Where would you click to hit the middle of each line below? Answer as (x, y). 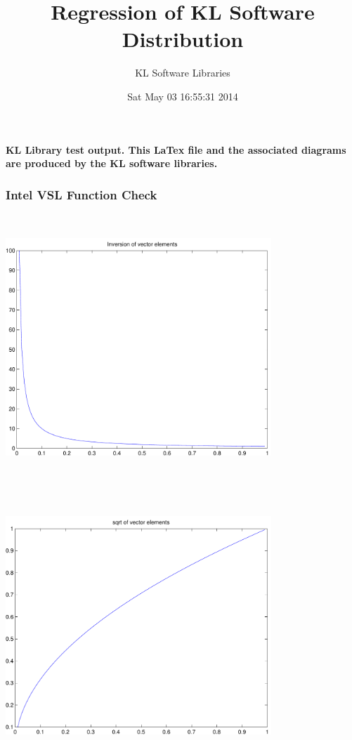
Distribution (183, 39)
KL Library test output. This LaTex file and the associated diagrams (176, 149)
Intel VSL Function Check (82, 194)
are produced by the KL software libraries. (112, 163)
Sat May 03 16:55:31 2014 (183, 96)
